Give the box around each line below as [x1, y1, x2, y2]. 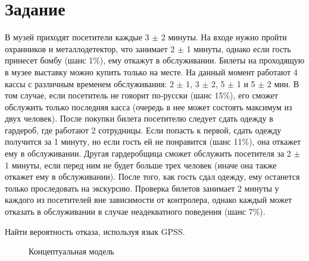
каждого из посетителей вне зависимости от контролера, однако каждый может [5, 193, 292, 206]
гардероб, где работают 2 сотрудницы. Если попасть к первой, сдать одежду [5, 123, 282, 136]
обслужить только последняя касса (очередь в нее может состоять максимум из [5, 100, 292, 113]
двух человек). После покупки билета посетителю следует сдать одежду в [5, 112, 273, 125]
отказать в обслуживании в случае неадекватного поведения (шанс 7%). [5, 205, 266, 218]
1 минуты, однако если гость [186, 42, 291, 55]
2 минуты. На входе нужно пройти [161, 31, 287, 43]
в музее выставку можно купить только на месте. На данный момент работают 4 [5, 65, 298, 78]
